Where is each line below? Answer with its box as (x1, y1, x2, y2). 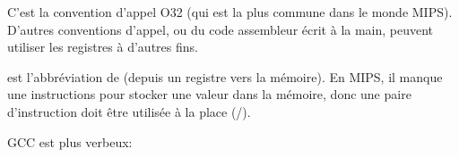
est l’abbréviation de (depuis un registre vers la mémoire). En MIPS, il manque (7, 67, 443, 86)
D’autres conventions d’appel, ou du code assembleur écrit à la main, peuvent (7, 20, 434, 38)
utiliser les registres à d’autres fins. (7, 37, 198, 56)
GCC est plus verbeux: (7, 132, 133, 151)
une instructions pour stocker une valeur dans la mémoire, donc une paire (7, 85, 411, 103)
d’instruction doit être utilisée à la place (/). (7, 102, 251, 120)
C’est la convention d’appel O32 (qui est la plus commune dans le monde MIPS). (7, 3, 453, 21)
